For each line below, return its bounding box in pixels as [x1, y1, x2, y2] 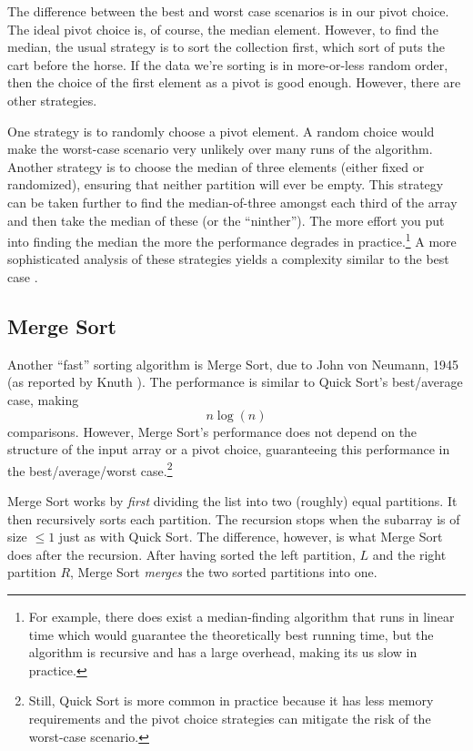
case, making [7, 390, 79, 409]
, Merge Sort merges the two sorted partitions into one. [70, 563, 377, 582]
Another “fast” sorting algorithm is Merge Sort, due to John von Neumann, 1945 [7, 354, 459, 373]
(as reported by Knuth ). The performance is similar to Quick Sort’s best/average [7, 372, 463, 391]
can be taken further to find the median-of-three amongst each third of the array [7, 192, 458, 211]
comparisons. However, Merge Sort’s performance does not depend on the [7, 421, 418, 441]
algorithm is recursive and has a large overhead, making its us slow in [28, 643, 418, 662]
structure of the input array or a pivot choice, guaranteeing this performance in [7, 440, 450, 459]
